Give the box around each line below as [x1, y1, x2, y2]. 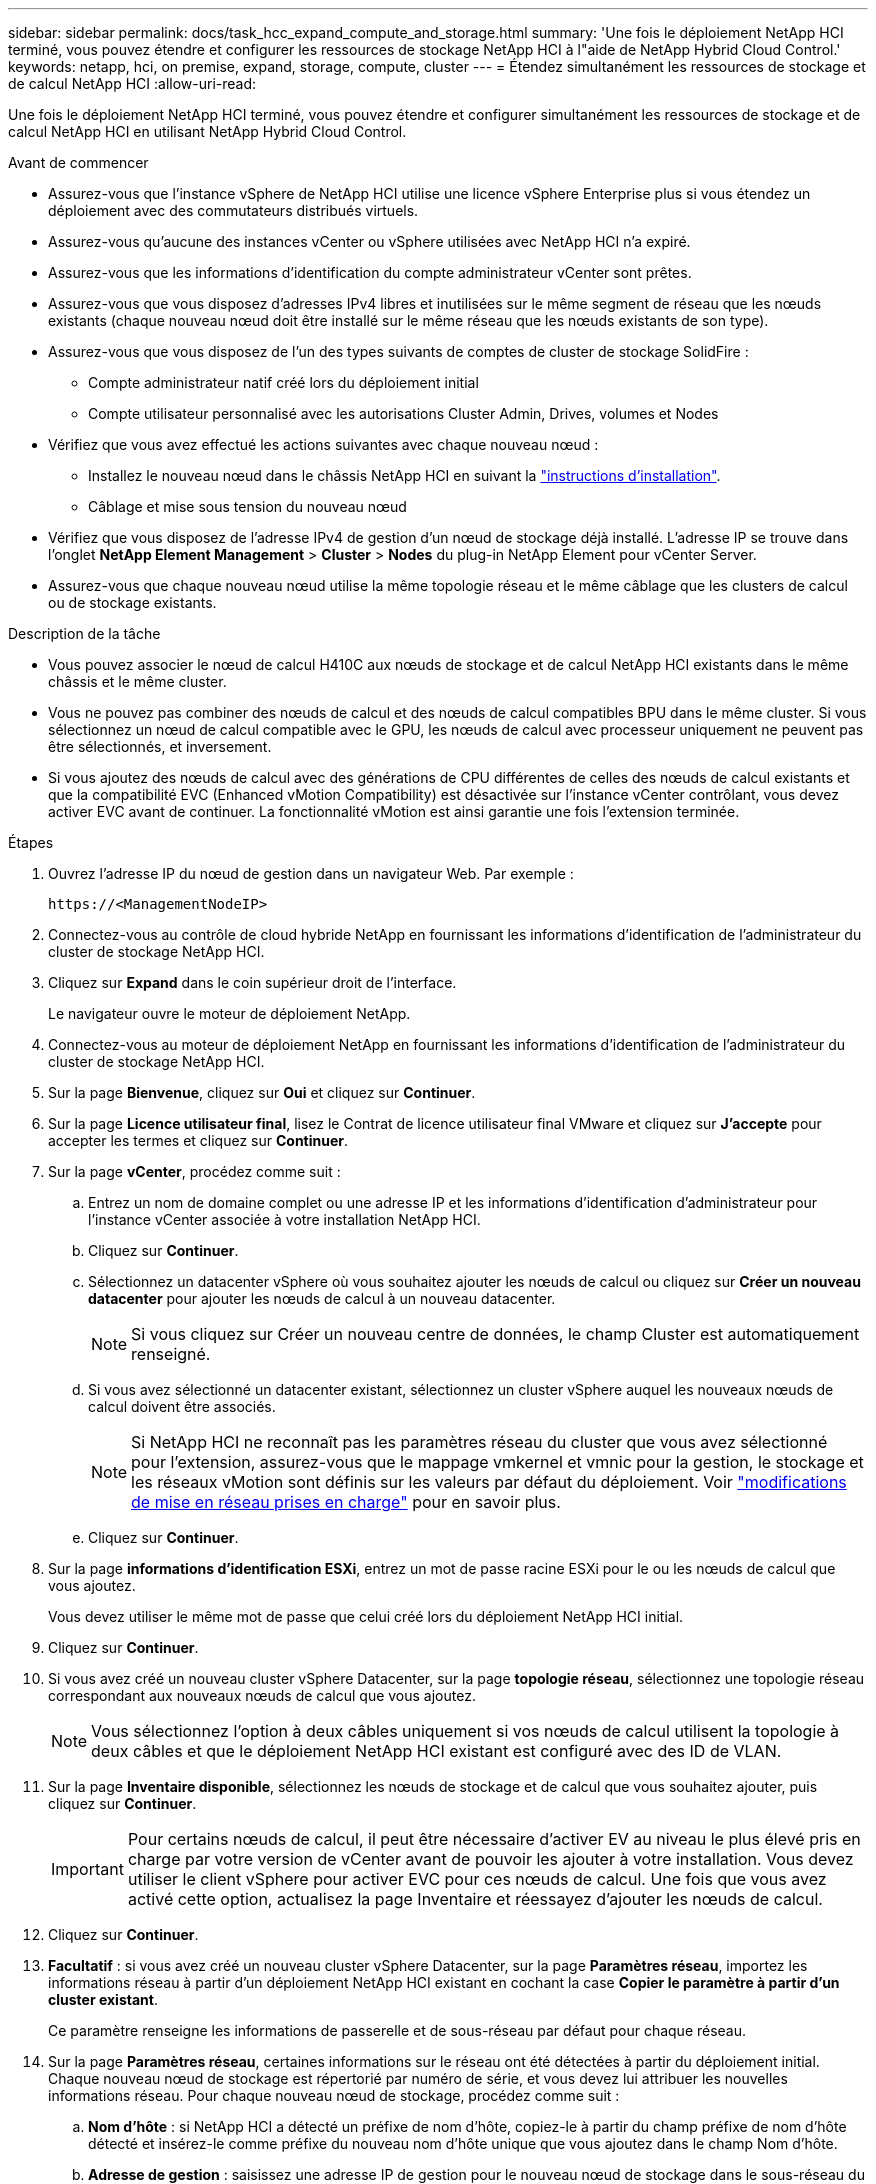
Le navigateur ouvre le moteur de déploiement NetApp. [48, 1005, 411, 1022]
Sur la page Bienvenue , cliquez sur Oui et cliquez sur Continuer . [48, 1084, 476, 1101]
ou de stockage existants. [48, 594, 217, 611]
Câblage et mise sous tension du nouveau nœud [88, 498, 407, 515]
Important [51, 1859, 124, 1879]
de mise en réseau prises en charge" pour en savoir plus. [131, 1492, 561, 1512]
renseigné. [131, 1344, 211, 1364]
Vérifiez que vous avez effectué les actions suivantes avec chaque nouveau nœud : [48, 436, 599, 453]
